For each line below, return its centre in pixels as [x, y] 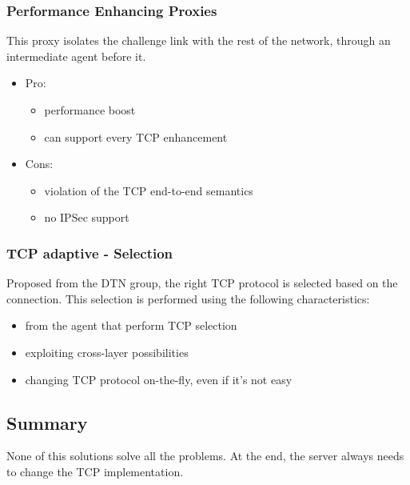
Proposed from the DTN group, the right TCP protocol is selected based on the [202, 283]
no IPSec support [87, 217]
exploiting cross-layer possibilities [107, 352]
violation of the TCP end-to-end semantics [149, 190]
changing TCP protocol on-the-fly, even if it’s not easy [159, 379]
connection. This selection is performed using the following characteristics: [188, 298]
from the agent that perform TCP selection [131, 325]
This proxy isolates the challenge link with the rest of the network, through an [199, 40]
